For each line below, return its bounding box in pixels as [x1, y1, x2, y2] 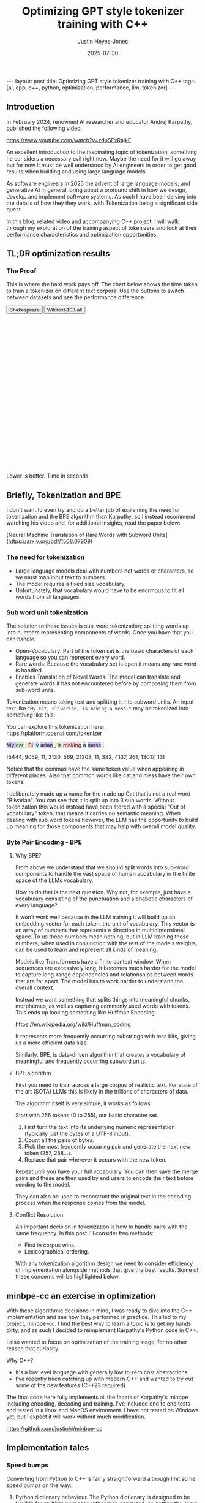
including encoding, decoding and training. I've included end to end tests [6, 1399, 191, 1407]
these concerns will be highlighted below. [15, 1273, 121, 1280]
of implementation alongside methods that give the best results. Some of [15, 1266, 199, 1274]
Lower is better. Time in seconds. [6, 472, 91, 479]
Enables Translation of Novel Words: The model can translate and [15, 673, 181, 680]
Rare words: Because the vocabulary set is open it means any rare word [15, 660, 197, 668]
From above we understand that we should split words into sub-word [15, 864, 189, 871]
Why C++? [6, 1357, 34, 1364]
